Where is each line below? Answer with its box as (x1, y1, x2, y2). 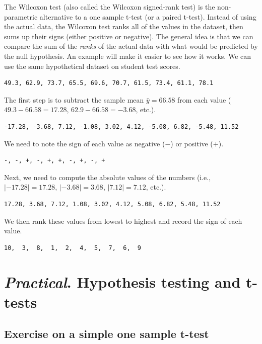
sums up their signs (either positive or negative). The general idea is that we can (4, 31, 253, 41)
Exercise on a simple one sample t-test (4, 326, 209, 341)
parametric (4, 11, 38, 22)
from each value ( (177, 94, 231, 105)
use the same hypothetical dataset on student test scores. (4, 60, 180, 71)
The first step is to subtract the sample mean (4, 94, 144, 105)
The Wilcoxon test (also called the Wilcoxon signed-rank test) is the (4, 2, 215, 12)
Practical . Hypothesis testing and (4, 272, 241, 293)
